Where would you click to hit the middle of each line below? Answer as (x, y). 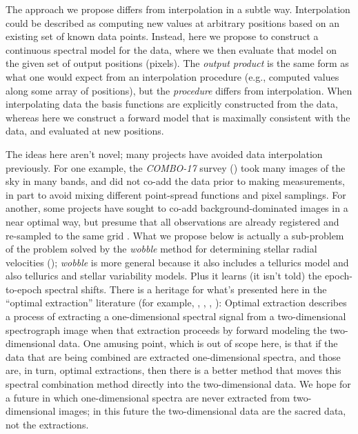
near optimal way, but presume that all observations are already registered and (172, 221)
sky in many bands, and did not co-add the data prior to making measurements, (176, 181)
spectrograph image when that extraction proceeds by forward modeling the (166, 329)
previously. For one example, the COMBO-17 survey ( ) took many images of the (176, 167)
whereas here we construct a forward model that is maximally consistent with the (178, 117)
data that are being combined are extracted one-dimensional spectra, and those (173, 356)
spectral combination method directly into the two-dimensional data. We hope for (178, 384)
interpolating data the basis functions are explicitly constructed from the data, (172, 104)
